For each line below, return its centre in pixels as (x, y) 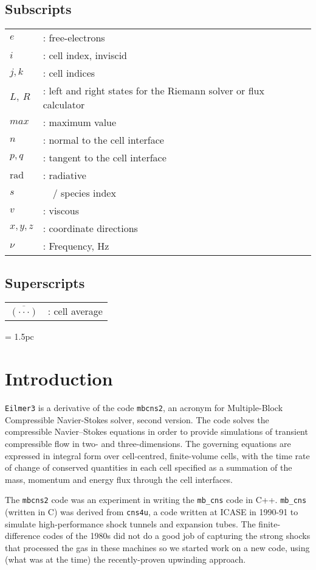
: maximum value (80, 122)
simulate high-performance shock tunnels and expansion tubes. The (130, 523)
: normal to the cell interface (103, 140)
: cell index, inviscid (85, 55)
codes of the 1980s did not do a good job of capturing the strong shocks (177, 536)
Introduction (59, 378)
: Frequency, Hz (76, 246)
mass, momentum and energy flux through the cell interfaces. (119, 479)
